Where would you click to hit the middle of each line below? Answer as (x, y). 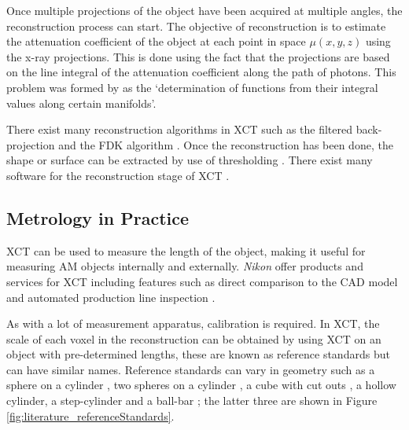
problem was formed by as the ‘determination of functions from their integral (192, 87)
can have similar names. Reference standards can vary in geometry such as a (191, 369)
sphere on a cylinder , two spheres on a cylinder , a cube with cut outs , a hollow (201, 385)
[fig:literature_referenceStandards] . (90, 415)
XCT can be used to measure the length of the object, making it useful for (186, 250)
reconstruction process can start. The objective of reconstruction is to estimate (196, 26)
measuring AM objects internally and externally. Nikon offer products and (185, 266)
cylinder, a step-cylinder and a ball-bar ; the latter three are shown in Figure (192, 401)
